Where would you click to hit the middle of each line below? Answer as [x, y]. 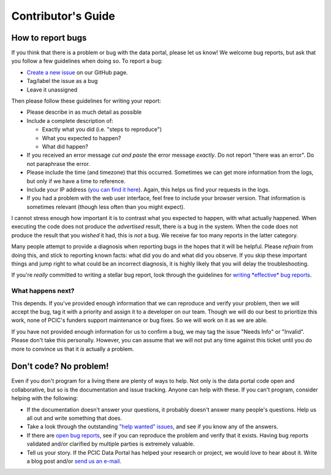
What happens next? [43, 291]
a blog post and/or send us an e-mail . [74, 461]
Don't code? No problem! [60, 367]
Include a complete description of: [70, 120]
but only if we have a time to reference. [76, 181]
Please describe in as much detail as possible [84, 112]
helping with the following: [45, 398]
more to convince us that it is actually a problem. [73, 349]
